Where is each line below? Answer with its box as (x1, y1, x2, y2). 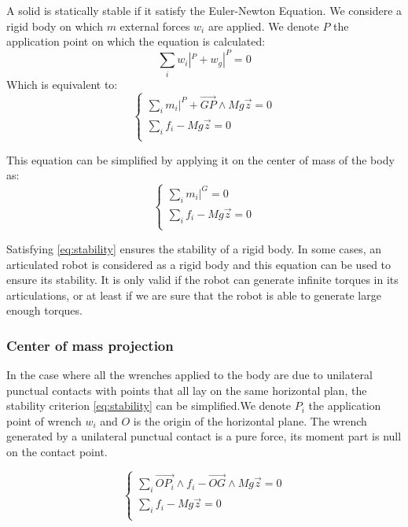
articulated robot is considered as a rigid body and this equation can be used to (6, 256, 391, 272)
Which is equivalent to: (6, 76, 118, 92)
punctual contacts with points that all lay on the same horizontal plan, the (6, 381, 367, 398)
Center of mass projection (6, 335, 174, 355)
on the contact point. (6, 444, 108, 460)
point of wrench (6, 412, 82, 429)
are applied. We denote (208, 17, 319, 34)
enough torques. (6, 302, 83, 319)
